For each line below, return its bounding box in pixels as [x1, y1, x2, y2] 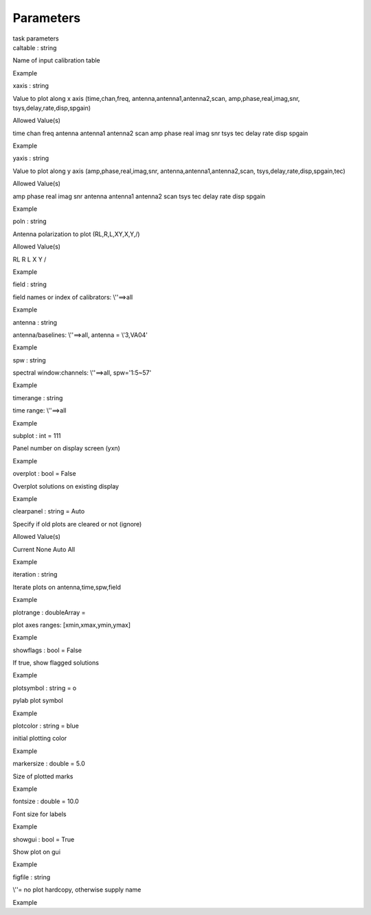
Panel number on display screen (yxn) [12, 444, 120, 452]
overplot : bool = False [12, 470, 76, 478]
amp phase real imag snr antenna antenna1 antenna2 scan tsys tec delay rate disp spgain [12, 192, 266, 200]
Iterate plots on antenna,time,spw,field [12, 583, 122, 591]
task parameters [12, 34, 59, 43]
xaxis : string [12, 82, 49, 90]
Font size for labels [12, 810, 67, 818]
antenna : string [12, 318, 58, 326]
